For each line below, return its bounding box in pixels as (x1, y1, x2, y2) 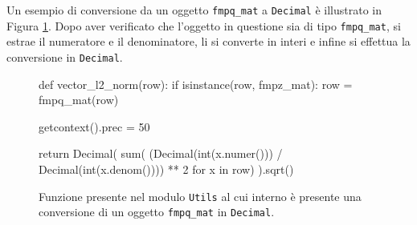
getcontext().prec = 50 (39, 118, 150, 135)
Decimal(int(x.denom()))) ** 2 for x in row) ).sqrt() (39, 160, 294, 177)
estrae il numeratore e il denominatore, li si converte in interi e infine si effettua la (6, 33, 411, 50)
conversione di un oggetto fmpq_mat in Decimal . (39, 203, 275, 220)
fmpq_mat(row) (39, 91, 119, 108)
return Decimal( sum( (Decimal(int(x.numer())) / (39, 145, 283, 162)
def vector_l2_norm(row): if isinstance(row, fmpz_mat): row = (39, 75, 353, 92)
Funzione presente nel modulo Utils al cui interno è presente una (39, 187, 362, 204)
